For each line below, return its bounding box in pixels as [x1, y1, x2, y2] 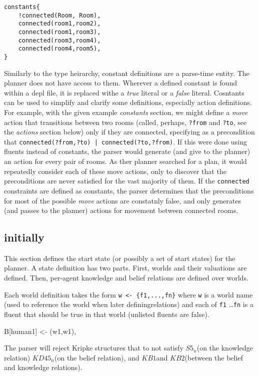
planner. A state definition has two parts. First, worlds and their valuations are [4, 262, 247, 273]
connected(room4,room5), [18, 45, 101, 52]
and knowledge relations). [4, 362, 82, 372]
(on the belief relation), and [54, 352, 139, 362]
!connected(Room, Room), [18, 11, 101, 19]
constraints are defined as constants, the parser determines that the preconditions [4, 185, 254, 195]
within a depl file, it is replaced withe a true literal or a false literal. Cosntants [4, 87, 244, 97]
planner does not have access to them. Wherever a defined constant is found [4, 77, 237, 88]
